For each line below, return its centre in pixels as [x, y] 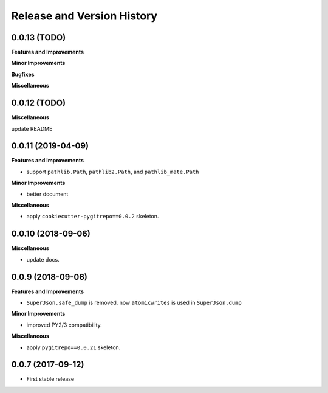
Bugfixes [23, 74]
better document [47, 194]
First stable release [50, 379]
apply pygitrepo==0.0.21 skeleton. [73, 347]
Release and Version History [84, 16]
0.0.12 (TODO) [39, 103]
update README [32, 128]
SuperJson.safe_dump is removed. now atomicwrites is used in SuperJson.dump [134, 302]
